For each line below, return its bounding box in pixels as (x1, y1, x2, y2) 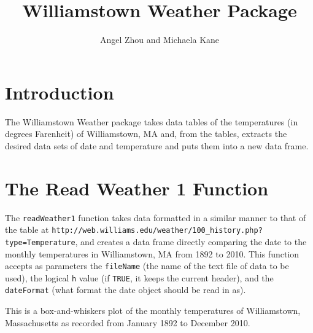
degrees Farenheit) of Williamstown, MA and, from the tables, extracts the (5, 127, 287, 140)
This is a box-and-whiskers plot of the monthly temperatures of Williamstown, (5, 304, 301, 317)
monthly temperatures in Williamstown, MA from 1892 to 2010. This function (5, 247, 299, 260)
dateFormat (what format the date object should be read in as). (5, 283, 246, 296)
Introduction (5, 79, 114, 104)
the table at (5, 223, 49, 236)
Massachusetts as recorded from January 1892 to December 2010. (5, 316, 250, 329)
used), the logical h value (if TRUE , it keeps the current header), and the (5, 271, 274, 284)
